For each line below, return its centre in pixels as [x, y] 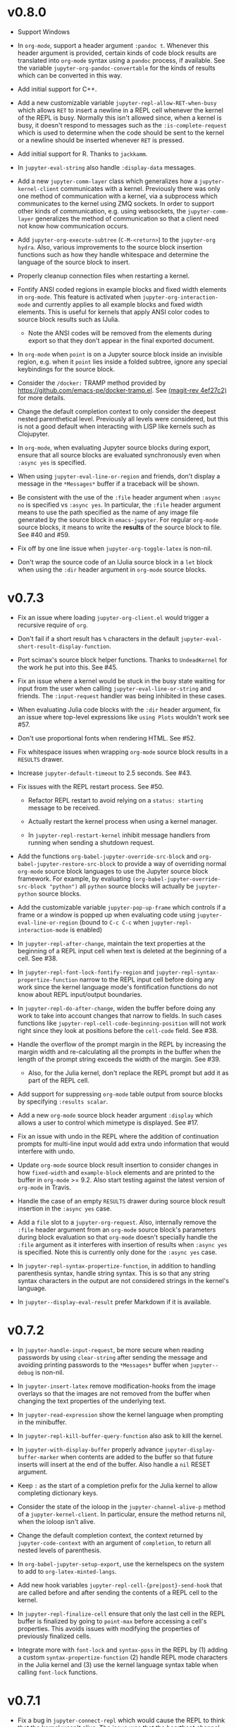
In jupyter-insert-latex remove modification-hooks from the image [117, 1386]
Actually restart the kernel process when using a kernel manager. [123, 821]
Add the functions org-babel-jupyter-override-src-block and [107, 856]
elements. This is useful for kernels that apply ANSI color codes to [113, 311]
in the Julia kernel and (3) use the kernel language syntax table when [118, 1664]
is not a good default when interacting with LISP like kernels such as [117, 426]
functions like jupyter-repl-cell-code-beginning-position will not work [122, 1023]
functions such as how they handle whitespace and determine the [113, 254]
